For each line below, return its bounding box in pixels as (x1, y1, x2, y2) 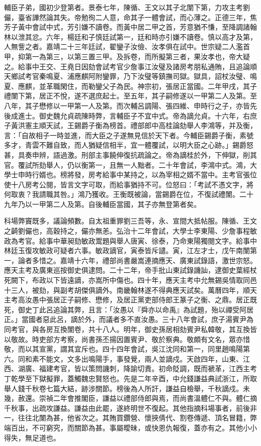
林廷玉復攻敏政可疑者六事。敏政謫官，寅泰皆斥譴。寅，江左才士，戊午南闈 (4, 245, 250, 256)
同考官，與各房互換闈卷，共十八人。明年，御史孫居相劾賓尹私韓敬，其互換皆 (4, 324, 257, 334)
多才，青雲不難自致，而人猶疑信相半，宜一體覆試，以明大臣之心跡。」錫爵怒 (4, 140, 253, 150)
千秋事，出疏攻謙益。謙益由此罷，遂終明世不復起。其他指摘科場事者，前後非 (4, 402, 257, 413)
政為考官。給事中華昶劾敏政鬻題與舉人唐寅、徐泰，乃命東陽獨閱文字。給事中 (4, 235, 257, 246)
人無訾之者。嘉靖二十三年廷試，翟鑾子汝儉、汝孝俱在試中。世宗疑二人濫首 (4, 41, 250, 52)
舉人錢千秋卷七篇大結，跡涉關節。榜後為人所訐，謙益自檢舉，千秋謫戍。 (4, 383, 243, 393)
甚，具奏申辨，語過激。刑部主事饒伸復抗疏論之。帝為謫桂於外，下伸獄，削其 (4, 149, 257, 160)
